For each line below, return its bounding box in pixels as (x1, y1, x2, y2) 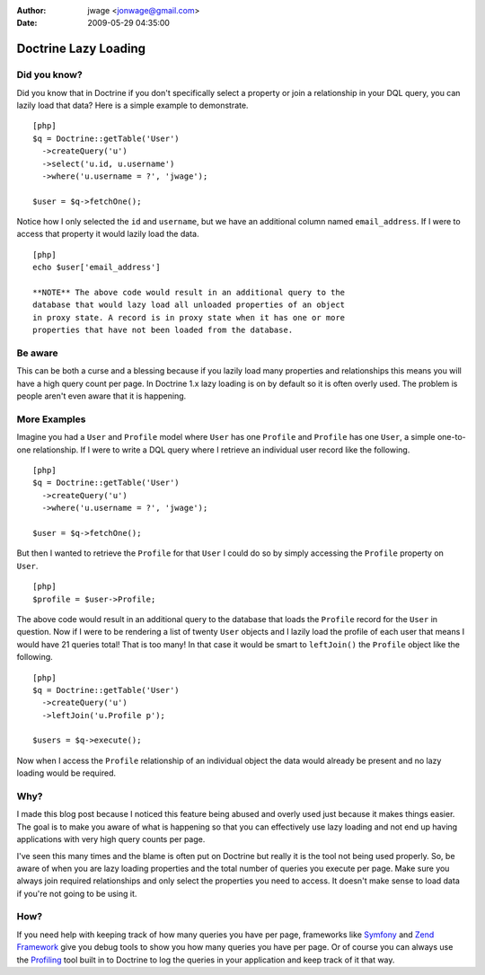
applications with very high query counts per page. (16, 834, 206, 845)
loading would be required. (16, 768, 117, 778)
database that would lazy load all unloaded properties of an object (32, 300, 346, 310)
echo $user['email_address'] (32, 262, 161, 273)
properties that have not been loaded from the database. (32, 325, 294, 336)
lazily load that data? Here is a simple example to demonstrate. (16, 100, 249, 110)
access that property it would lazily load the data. (16, 229, 199, 240)
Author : (16, 5, 47, 15)
